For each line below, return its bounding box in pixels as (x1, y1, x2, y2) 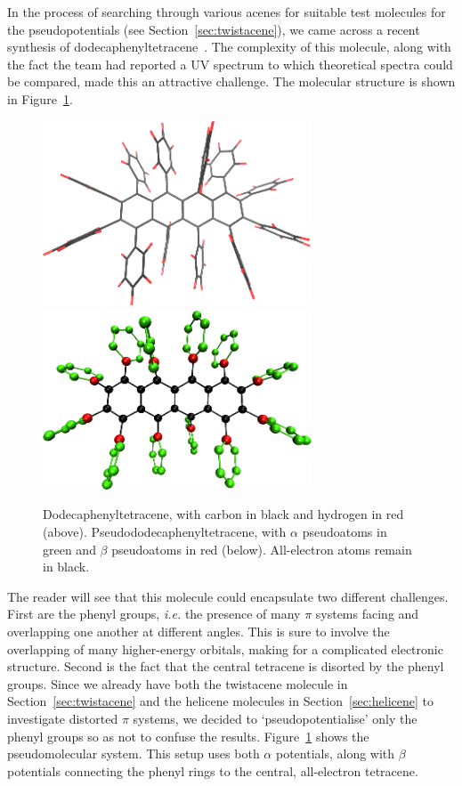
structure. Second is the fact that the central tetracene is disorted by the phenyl (7, 657, 444, 676)
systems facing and (315, 604, 419, 623)
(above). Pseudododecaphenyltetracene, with (43, 522, 287, 540)
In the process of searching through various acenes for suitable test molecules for (7, 3, 446, 20)
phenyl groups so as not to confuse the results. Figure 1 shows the (7, 726, 369, 745)
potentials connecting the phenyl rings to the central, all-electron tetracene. (7, 761, 418, 780)
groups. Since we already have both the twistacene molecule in (7, 674, 348, 693)
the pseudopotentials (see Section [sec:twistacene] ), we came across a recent (7, 20, 420, 38)
